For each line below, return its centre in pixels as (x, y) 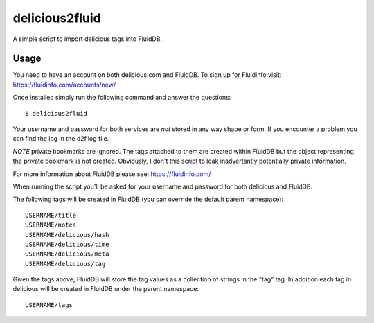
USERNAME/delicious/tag (65, 264)
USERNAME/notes (51, 225)
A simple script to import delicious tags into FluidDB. (88, 39)
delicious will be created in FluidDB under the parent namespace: (106, 289)
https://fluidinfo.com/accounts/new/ (64, 85)
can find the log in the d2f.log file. (61, 139)
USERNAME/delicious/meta (67, 254)
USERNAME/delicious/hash (67, 235)
